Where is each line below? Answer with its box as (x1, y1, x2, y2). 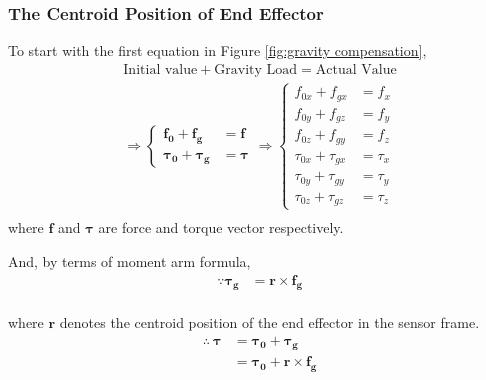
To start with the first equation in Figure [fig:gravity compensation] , (8, 40, 427, 61)
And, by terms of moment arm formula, (8, 250, 251, 271)
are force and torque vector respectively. (98, 217, 344, 238)
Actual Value (315, 62, 397, 77)
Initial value (123, 62, 198, 77)
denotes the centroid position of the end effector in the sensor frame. (59, 312, 480, 333)
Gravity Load (214, 62, 298, 77)
